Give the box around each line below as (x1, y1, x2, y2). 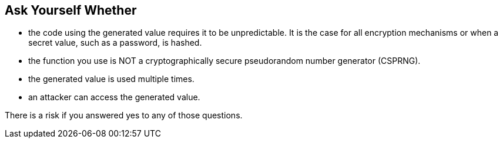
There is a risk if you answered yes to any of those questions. (5, 110, 243, 121)
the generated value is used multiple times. (28, 74, 195, 84)
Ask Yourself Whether (5, 3, 137, 18)
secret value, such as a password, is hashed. (28, 38, 202, 48)
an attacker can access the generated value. (28, 92, 200, 103)
